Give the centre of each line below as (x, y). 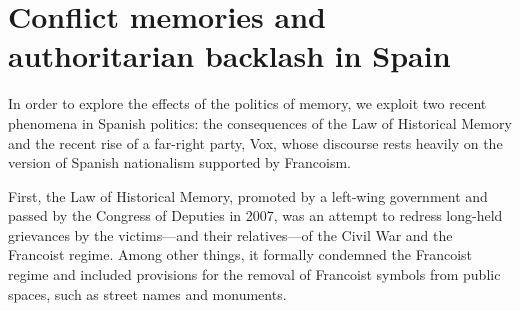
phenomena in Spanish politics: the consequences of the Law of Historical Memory (260, 122)
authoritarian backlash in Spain (229, 55)
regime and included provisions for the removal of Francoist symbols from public (254, 274)
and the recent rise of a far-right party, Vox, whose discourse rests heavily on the (255, 142)
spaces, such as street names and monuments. (147, 293)
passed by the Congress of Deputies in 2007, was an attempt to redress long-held (255, 215)
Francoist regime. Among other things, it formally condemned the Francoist (240, 254)
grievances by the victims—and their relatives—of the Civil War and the (230, 234)
